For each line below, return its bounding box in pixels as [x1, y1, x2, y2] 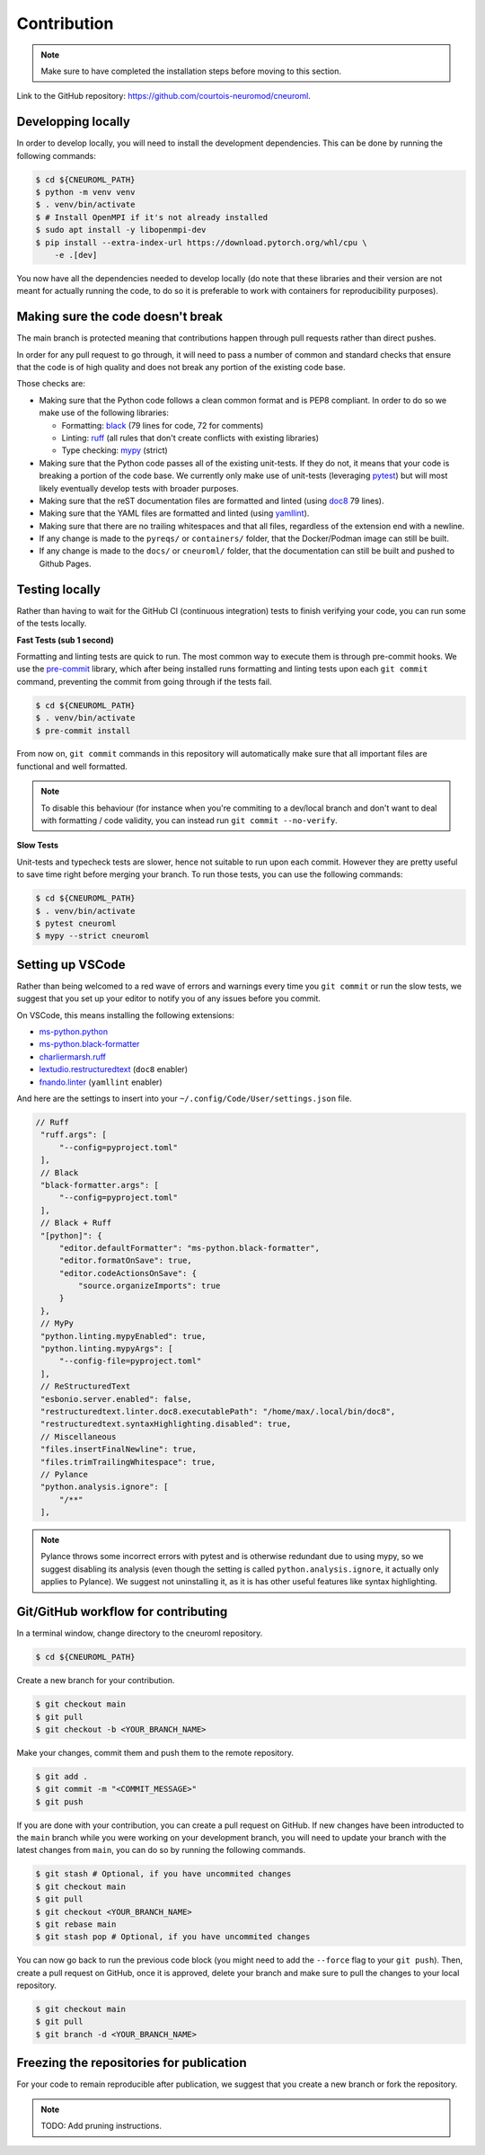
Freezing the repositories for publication [16, 2055, 247, 2071]
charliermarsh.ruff [39, 1051, 107, 1062]
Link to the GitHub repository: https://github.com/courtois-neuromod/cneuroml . [16, 91, 312, 102]
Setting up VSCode [16, 957, 126, 972]
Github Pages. [39, 558, 92, 569]
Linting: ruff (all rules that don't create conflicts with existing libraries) [61, 432, 319, 443]
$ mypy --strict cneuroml [35, 931, 150, 941]
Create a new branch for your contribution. [16, 1675, 175, 1686]
